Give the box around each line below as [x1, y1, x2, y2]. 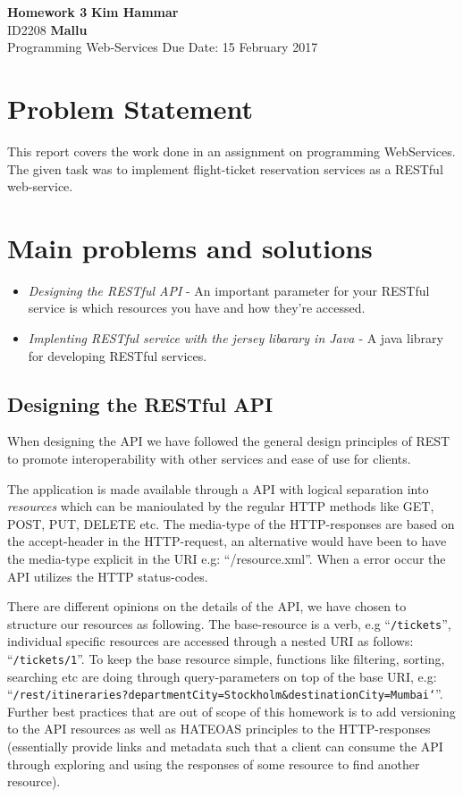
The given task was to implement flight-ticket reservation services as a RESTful [7, 159, 443, 178]
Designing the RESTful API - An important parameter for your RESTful [28, 281, 430, 299]
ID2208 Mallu [7, 20, 88, 38]
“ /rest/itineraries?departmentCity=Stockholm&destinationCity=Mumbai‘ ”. [7, 684, 443, 703]
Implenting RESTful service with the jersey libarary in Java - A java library [28, 329, 443, 347]
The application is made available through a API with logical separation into [7, 479, 429, 498]
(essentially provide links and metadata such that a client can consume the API [7, 737, 443, 756]
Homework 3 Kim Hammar [7, 3, 179, 21]
